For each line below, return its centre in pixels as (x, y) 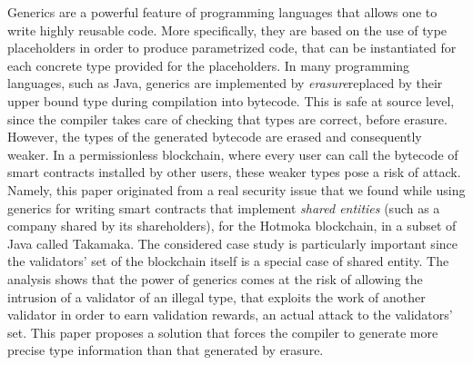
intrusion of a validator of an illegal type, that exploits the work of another (216, 296)
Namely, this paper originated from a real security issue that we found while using (236, 189)
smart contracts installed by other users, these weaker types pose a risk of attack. (234, 172)
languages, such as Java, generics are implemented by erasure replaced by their (225, 83)
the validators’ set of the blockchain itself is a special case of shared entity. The (228, 261)
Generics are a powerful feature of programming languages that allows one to (222, 12)
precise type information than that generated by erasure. (166, 350)
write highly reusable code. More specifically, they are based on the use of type (227, 30)
